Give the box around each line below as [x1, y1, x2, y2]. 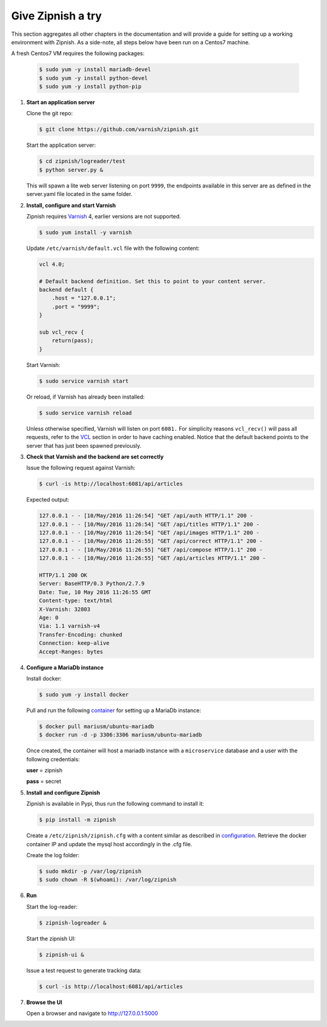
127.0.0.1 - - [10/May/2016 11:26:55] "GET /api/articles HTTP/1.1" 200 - [39, 555, 266, 562]
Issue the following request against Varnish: [26, 464, 136, 471]
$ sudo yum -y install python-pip [39, 83, 142, 90]
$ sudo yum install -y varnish [39, 229, 133, 236]
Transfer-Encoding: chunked [39, 631, 122, 638]
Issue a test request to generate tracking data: [26, 966, 142, 974]
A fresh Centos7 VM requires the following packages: [11, 50, 145, 57]
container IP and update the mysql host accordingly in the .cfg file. [26, 840, 193, 847]
